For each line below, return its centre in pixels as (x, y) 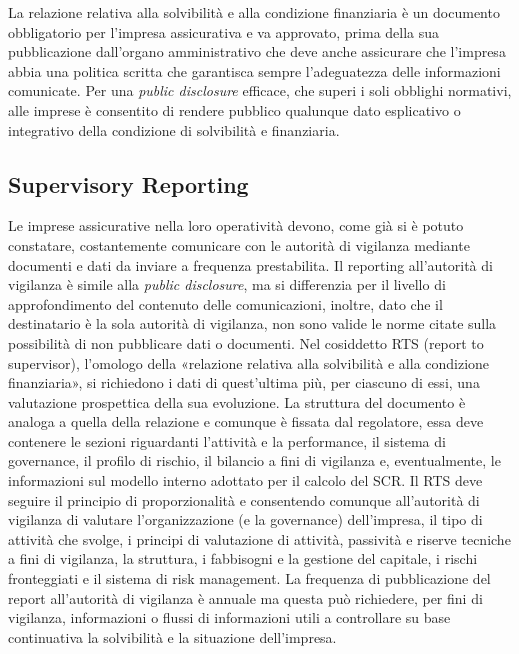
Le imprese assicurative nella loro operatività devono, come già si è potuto (236, 225)
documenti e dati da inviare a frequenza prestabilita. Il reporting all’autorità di (250, 264)
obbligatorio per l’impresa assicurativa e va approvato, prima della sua (224, 31)
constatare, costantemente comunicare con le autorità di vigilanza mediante (239, 244)
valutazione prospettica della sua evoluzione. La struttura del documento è (237, 401)
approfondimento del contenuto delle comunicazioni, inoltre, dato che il (225, 303)
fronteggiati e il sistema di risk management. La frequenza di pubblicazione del (249, 578)
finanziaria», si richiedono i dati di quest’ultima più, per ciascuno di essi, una (244, 382)
